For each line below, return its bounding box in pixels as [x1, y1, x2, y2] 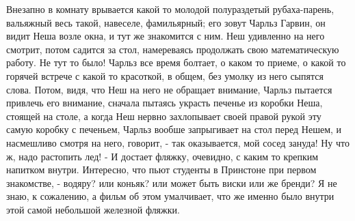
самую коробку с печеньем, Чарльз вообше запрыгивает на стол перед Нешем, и [6, 122, 342, 136]
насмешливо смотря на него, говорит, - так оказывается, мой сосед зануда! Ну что [6, 135, 350, 149]
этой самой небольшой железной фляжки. [6, 202, 180, 216]
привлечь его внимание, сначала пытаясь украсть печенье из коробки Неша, [6, 95, 323, 110]
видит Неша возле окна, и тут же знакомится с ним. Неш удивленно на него [6, 29, 325, 43]
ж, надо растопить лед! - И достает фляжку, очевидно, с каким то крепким [6, 149, 319, 163]
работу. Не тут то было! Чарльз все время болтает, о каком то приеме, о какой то [6, 55, 346, 70]
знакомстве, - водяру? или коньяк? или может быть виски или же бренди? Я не [6, 175, 337, 190]
